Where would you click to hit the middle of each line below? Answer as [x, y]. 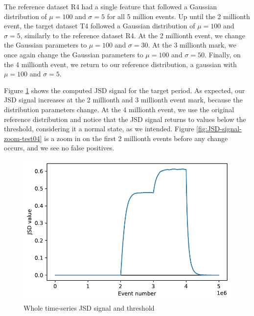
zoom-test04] [23, 138]
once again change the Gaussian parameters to [74, 54]
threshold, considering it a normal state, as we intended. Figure [99, 129]
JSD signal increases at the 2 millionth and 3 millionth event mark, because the [123, 100]
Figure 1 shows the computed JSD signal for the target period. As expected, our [125, 90]
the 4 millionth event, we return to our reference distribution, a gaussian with [120, 64]
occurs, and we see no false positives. [59, 148]
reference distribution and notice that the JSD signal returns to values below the [125, 119]
